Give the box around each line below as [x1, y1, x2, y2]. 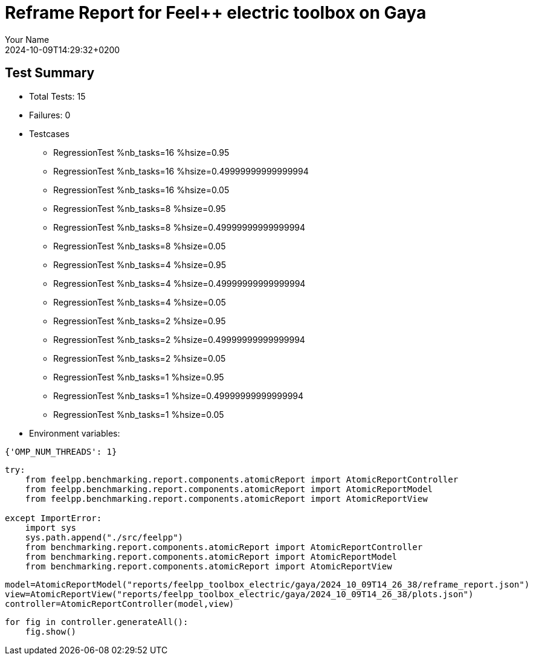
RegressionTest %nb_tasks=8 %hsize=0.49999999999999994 [53, 222, 306, 232]
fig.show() [25, 626, 77, 636]
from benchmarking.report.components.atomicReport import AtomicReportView [25, 561, 392, 571]
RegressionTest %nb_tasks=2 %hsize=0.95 [53, 315, 226, 326]
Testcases [29, 128, 69, 139]
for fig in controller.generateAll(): [5, 617, 189, 627]
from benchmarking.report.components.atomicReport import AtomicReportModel [25, 551, 398, 562]
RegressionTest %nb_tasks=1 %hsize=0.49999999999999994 [53, 390, 304, 401]
